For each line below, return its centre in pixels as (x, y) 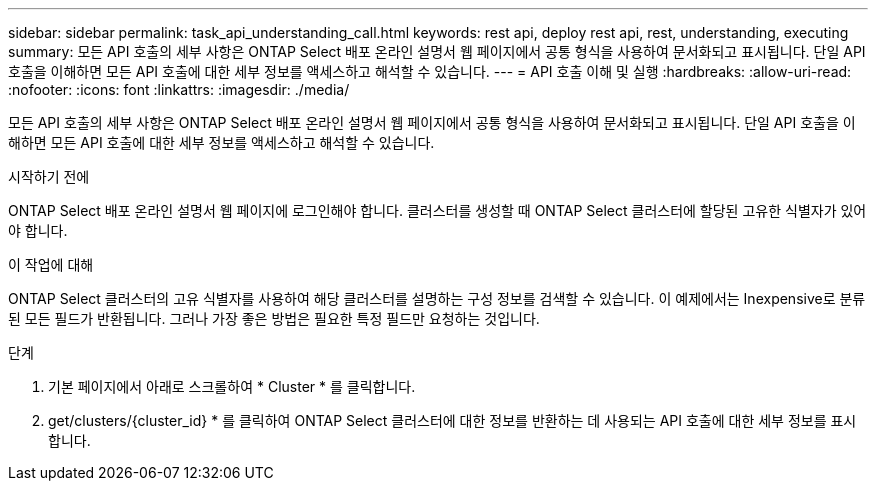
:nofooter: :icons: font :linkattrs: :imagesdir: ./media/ (179, 89)
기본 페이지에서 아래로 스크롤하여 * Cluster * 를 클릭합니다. (232, 386)
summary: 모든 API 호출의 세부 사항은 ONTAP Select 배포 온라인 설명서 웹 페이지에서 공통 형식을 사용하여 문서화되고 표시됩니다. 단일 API (437, 51)
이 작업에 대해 (51, 264)
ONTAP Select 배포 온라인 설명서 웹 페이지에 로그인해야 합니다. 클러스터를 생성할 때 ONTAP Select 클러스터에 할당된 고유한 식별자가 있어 (437, 210)
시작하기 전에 (49, 176)
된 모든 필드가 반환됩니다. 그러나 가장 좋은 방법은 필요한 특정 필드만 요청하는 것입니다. (274, 318)
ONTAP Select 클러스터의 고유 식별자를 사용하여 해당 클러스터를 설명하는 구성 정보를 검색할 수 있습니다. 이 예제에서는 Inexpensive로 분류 (437, 298)
